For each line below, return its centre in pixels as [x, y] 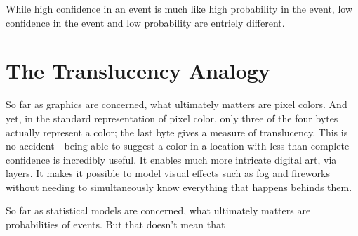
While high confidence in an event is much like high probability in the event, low [179, 8]
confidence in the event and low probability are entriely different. [145, 22]
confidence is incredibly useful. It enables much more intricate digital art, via [171, 159]
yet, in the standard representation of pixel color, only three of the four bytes [172, 118]
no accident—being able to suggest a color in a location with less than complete [178, 146]
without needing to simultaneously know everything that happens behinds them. [179, 186]
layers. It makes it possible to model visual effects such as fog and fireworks [168, 173]
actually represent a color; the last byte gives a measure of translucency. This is [177, 132]
